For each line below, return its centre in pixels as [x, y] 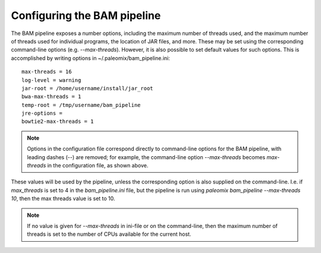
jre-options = [42, 113]
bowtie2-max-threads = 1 [58, 121]
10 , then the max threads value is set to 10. [63, 198]
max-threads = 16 [47, 72]
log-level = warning [51, 80]
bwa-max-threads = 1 [51, 97]
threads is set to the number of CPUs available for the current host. [109, 234]
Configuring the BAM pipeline [86, 15]
